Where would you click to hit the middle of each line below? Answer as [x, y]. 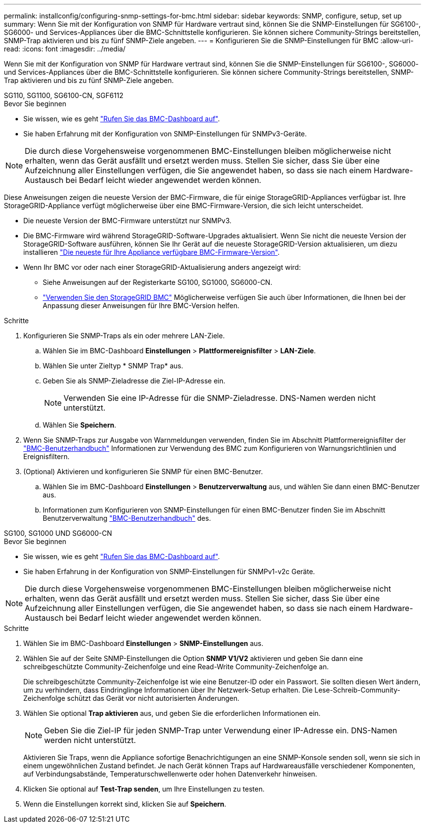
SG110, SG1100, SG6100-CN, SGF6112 [64, 95]
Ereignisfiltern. [47, 456]
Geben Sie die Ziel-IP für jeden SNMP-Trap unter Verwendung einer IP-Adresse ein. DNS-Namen [221, 730]
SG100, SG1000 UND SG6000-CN [58, 533]
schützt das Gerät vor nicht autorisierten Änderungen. [153, 698]
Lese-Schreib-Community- [357, 690]
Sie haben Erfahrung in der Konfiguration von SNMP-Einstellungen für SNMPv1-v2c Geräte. [169, 571]
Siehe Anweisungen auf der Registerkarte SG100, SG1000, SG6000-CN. [158, 282]
